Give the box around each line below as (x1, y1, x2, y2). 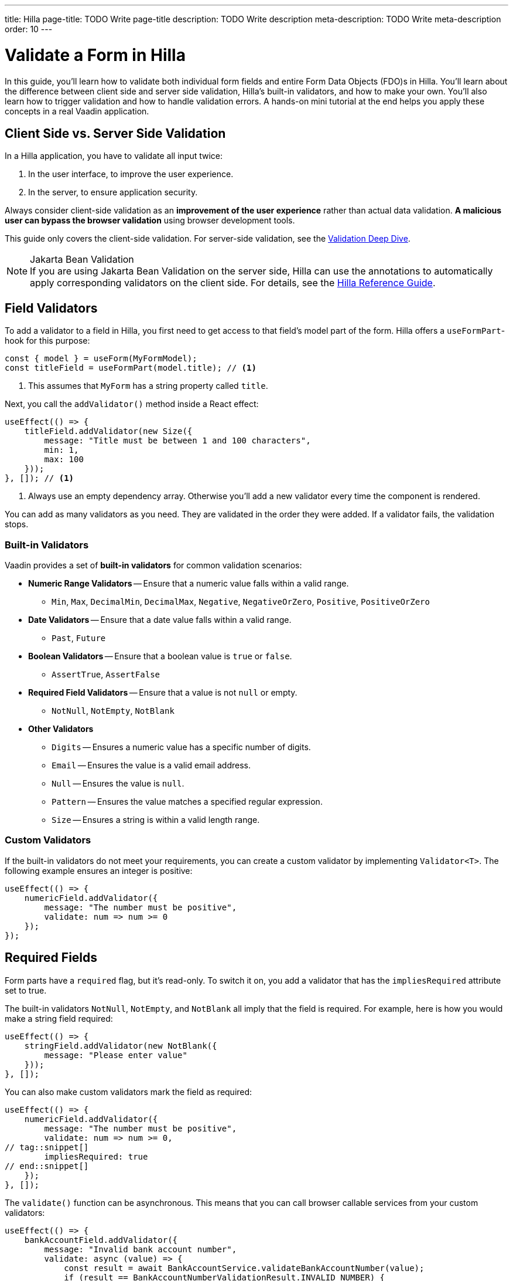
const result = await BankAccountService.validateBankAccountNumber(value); (64, 1263, 425, 1273)
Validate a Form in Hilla (5, 45, 186, 65)
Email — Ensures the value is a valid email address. (52, 760, 251, 770)
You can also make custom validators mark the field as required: (5, 1086, 252, 1097)
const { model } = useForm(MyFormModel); (5, 354, 197, 364)
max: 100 (44, 455, 84, 465)
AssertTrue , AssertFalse (52, 669, 160, 679)
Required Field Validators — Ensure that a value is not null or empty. (28, 687, 297, 697)
